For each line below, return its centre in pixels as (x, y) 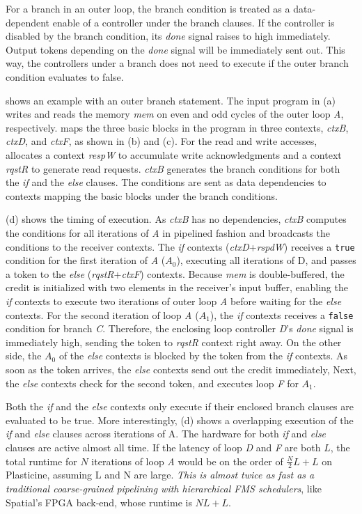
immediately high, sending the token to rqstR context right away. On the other (174, 342)
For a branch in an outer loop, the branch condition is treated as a (148, 8)
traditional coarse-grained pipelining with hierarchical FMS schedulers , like (164, 488)
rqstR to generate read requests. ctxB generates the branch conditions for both (173, 168)
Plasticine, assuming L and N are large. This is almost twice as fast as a (160, 475)
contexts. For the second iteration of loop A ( (102, 314)
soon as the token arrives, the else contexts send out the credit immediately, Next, (181, 369)
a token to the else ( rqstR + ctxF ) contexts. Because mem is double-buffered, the (175, 273)
